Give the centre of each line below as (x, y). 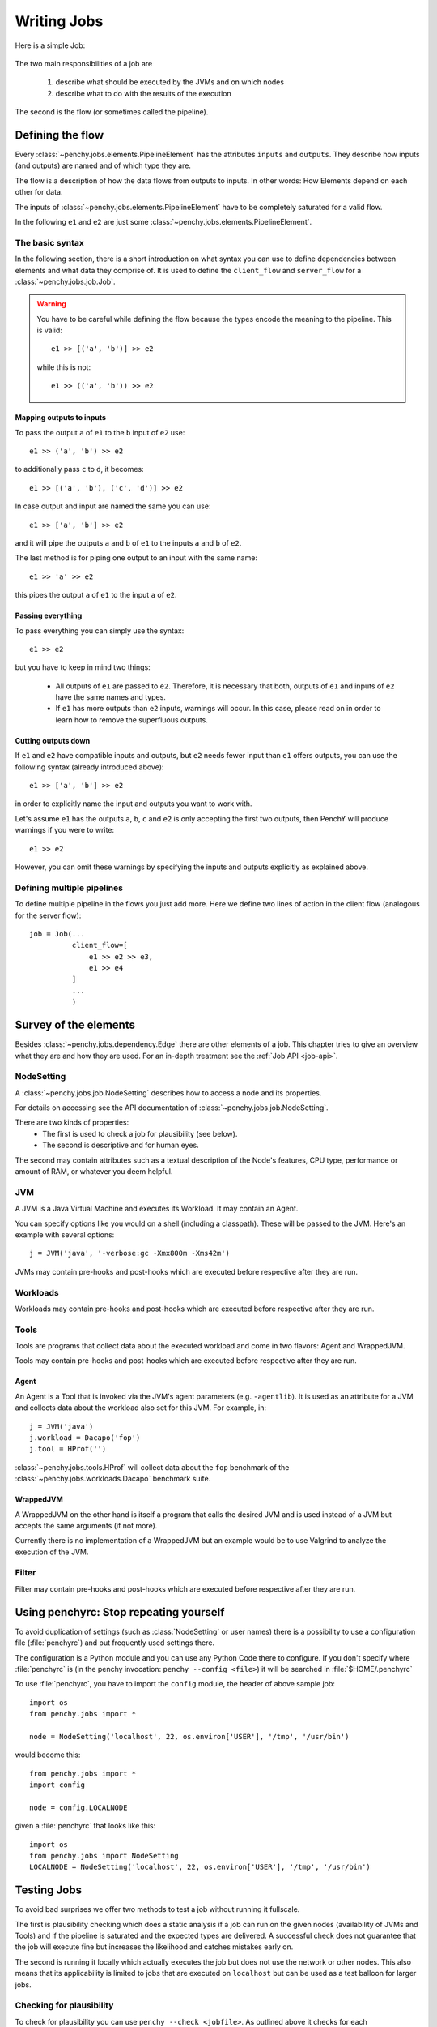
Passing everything (49, 615)
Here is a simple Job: (50, 45)
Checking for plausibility (64, 2005)
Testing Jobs (49, 1890)
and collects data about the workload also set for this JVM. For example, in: (141, 1408)
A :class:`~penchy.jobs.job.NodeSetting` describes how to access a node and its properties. (168, 1093)
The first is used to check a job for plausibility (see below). (140, 1133)
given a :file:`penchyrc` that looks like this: (85, 1826)
